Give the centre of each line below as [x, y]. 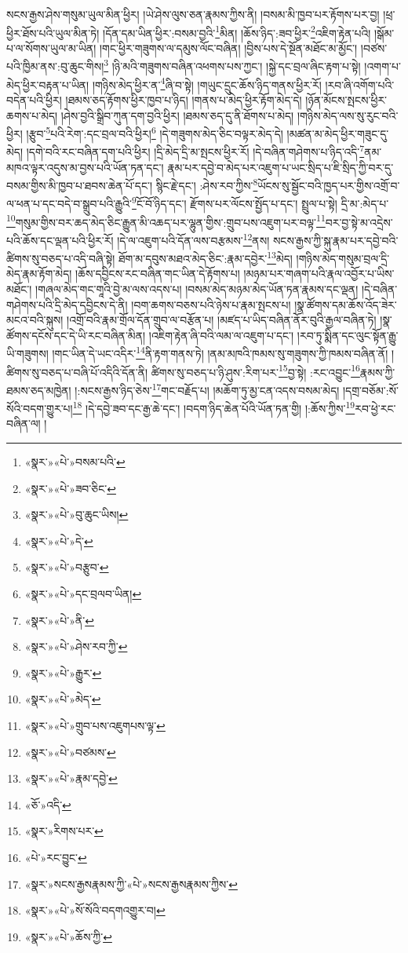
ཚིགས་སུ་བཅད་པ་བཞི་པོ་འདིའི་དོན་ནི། [77, 372]
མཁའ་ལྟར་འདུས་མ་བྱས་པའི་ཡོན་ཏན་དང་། [85, 167]
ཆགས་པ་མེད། [32, 115]
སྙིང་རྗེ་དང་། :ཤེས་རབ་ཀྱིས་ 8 [207, 184]
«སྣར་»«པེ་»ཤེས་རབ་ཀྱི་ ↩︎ [76, 646]
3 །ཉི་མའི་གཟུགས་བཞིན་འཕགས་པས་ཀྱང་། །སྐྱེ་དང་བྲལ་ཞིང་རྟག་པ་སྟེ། [232, 65]
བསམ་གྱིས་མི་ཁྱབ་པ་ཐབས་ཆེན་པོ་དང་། [80, 185]
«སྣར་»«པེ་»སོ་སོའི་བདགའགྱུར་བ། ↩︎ [95, 910]
